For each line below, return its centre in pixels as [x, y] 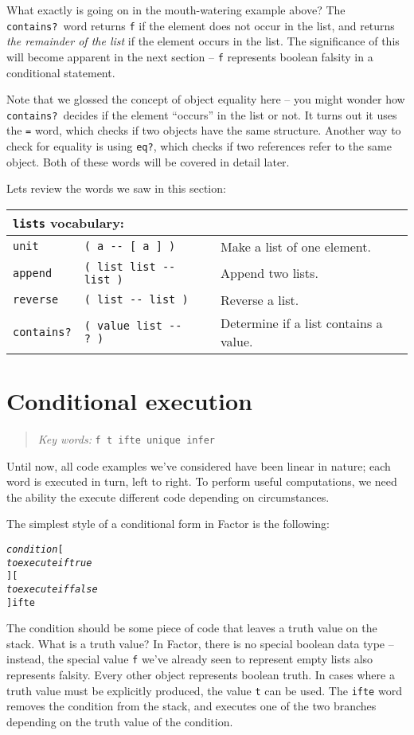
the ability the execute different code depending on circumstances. [168, 497]
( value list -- [133, 325]
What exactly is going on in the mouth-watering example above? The [176, 10]
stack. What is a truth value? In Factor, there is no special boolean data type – [200, 643]
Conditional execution [129, 401]
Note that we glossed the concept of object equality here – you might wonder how [206, 99]
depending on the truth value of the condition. [120, 721]
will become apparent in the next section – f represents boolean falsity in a [190, 56]
